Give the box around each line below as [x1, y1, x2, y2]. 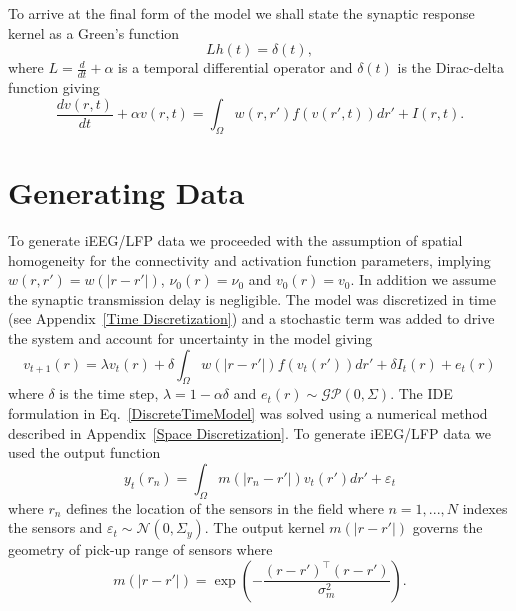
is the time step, [59, 383, 159, 404]
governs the [412, 517, 483, 538]
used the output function [8, 442, 161, 463]
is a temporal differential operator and [118, 57, 353, 78]
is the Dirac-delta [397, 57, 505, 78]
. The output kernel [204, 517, 325, 538]
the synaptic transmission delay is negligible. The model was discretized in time [8, 288, 496, 309]
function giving [8, 77, 100, 98]
